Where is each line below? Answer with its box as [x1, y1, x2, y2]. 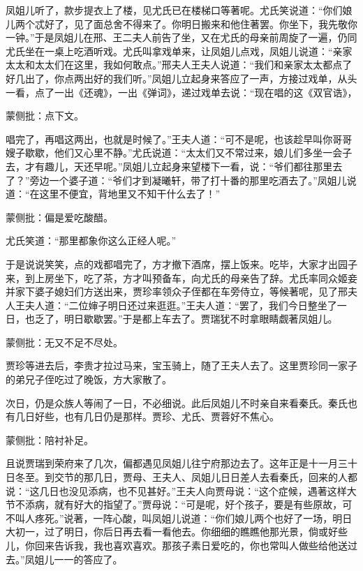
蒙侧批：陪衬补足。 [6, 432, 94, 447]
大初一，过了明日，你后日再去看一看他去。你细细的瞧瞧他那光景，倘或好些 [6, 524, 348, 539]
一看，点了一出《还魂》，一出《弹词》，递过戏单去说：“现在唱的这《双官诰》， [6, 84, 357, 99]
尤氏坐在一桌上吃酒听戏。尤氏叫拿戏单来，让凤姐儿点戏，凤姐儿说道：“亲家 [6, 43, 353, 58]
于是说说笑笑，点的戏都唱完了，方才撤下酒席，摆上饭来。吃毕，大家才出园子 [6, 256, 357, 271]
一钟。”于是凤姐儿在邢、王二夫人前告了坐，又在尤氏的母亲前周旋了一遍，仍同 [6, 30, 357, 45]
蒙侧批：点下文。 [6, 108, 84, 123]
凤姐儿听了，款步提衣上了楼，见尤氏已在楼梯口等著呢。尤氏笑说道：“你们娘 [6, 3, 353, 17]
